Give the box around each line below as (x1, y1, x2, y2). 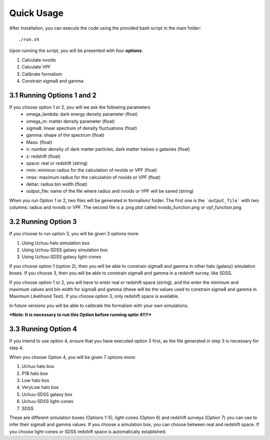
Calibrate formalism (21, 71, 62, 77)
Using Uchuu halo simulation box (21, 240, 90, 246)
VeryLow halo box (21, 384, 59, 390)
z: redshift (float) (26, 153, 61, 159)
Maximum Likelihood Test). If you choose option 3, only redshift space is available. (9, 293, 179, 299)
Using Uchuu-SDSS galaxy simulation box (21, 247, 108, 253)
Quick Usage (9, 8, 63, 19)
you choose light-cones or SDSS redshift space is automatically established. (9, 428, 167, 434)
